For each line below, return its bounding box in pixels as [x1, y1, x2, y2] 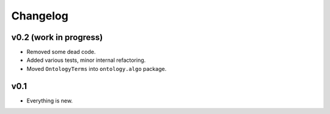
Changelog [11, 9, 68, 22]
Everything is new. [26, 97, 73, 104]
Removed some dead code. [26, 49, 96, 56]
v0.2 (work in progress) [11, 32, 103, 42]
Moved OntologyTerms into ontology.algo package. [26, 65, 167, 72]
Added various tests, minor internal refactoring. [26, 56, 146, 64]
